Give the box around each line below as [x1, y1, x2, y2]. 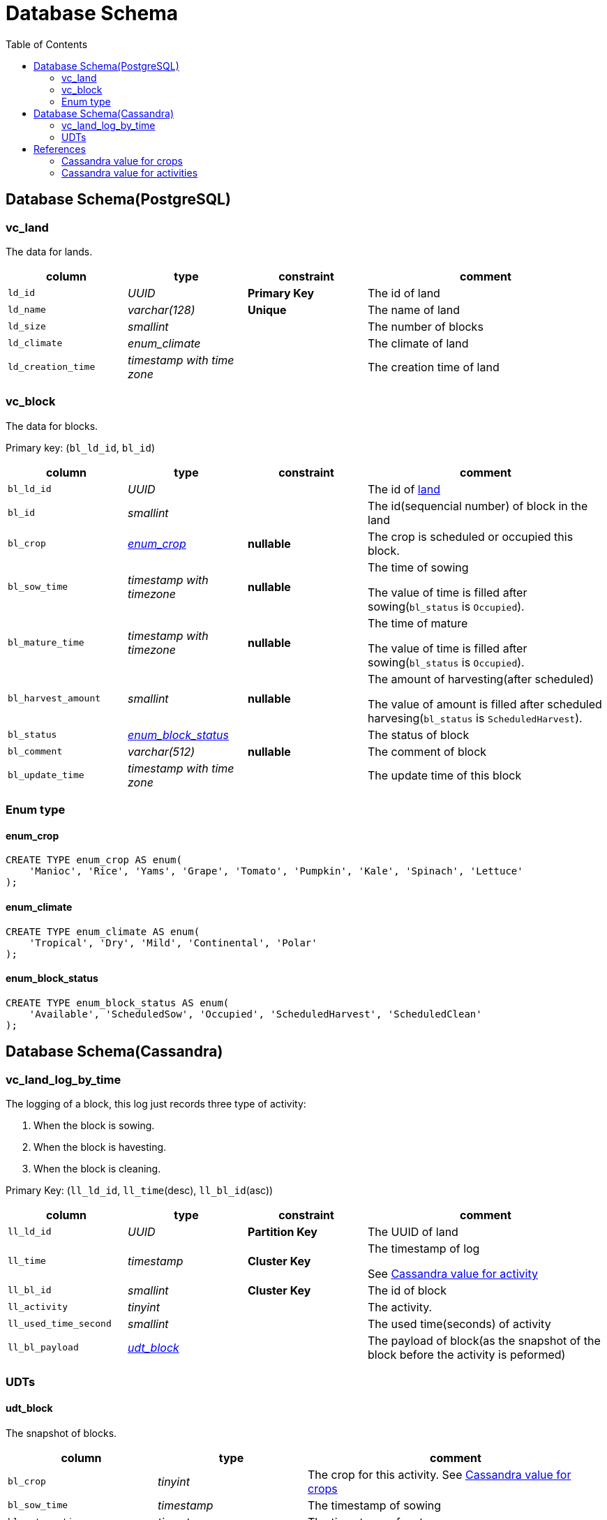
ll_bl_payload [8, 1342, 79, 1353]
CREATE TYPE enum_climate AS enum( [6, 925, 200, 937]
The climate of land [368, 336, 469, 350]
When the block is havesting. [33, 1140, 167, 1153]
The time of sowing [368, 560, 469, 574]
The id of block [368, 1283, 447, 1297]
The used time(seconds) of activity [368, 1316, 551, 1331]
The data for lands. [6, 245, 93, 258]
